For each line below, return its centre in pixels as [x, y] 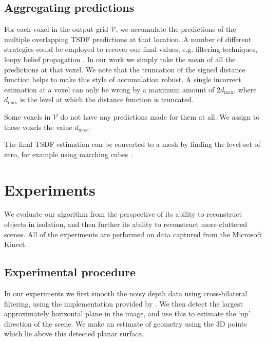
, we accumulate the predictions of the [176, 29]
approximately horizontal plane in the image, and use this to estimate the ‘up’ [127, 313]
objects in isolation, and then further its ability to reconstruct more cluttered [126, 224]
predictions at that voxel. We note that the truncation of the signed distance [125, 69]
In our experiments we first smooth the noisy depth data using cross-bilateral [126, 293]
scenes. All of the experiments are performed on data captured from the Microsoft [133, 234]
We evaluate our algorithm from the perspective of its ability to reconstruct [123, 214]
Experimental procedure [70, 272]
